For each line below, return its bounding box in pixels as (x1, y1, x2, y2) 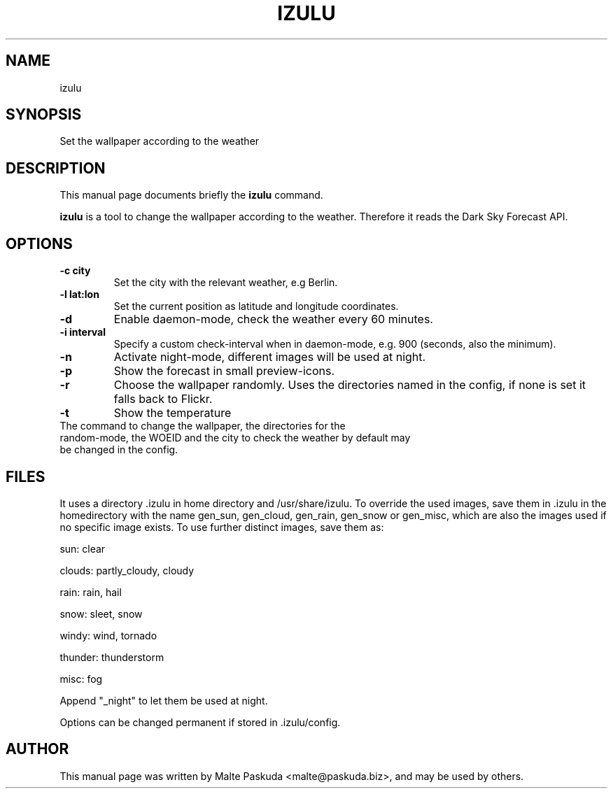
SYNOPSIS (6, 106, 82, 124)
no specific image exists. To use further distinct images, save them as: (59, 520, 384, 533)
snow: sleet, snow (59, 607, 143, 620)
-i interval (59, 326, 106, 339)
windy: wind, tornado (59, 629, 157, 641)
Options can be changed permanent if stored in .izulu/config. (59, 716, 341, 728)
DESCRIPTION (6, 159, 106, 177)
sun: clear (59, 542, 106, 555)
